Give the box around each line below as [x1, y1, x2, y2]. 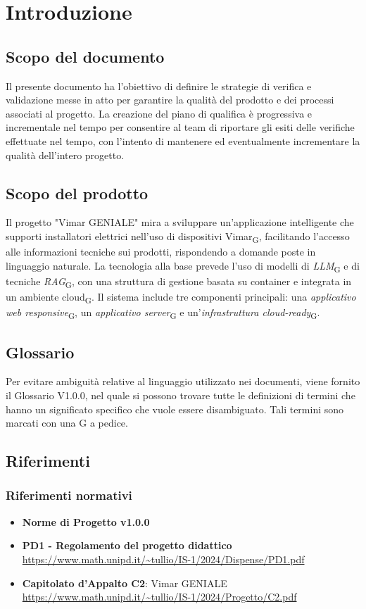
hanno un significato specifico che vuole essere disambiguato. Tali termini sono [6, 401, 344, 416]
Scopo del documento [6, 45, 165, 67]
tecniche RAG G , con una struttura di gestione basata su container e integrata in [6, 273, 352, 290]
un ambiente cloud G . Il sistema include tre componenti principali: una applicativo [6, 289, 356, 306]
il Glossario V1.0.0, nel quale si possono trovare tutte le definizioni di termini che [6, 387, 355, 402]
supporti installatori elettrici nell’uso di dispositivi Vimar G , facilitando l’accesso [6, 228, 350, 245]
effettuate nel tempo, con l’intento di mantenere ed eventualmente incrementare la [6, 133, 360, 148]
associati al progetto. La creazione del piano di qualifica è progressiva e [6, 106, 313, 120]
